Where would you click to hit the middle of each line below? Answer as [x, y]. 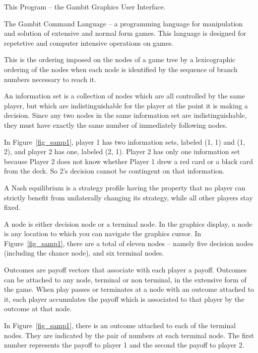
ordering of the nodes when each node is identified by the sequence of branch [121, 69]
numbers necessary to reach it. [50, 79]
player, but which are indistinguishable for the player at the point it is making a [126, 105]
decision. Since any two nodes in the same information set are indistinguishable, [125, 115]
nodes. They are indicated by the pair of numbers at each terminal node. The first [129, 335]
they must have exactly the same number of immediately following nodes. [116, 125]
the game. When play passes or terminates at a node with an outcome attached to [129, 289]
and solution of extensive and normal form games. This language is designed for [125, 33]
